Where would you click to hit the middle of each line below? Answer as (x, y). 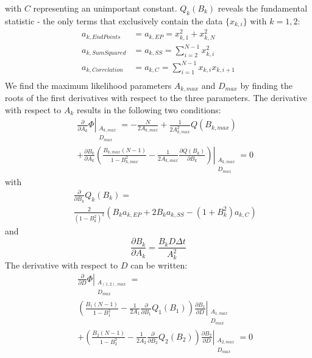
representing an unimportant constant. (105, 8)
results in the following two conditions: (149, 109)
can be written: (159, 265)
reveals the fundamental (263, 8)
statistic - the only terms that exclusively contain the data (114, 20)
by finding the (266, 85)
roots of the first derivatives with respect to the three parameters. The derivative (156, 98)
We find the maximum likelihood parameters (88, 85)
